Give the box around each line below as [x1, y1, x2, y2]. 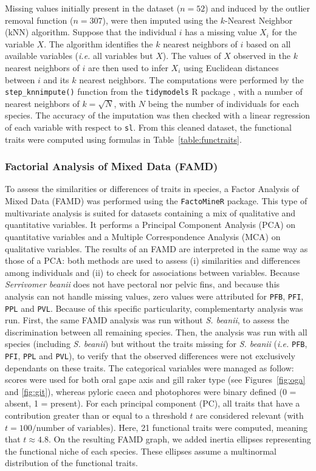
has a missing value [185, 26, 257, 38]
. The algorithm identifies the [44, 37, 153, 50]
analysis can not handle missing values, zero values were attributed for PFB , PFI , [5, 289, 304, 302]
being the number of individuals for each [148, 97, 300, 109]
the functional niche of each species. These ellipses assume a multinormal [5, 444, 276, 457]
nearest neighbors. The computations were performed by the [79, 73, 304, 86]
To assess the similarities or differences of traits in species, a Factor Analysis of [5, 182, 299, 195]
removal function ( [5, 13, 74, 26]
